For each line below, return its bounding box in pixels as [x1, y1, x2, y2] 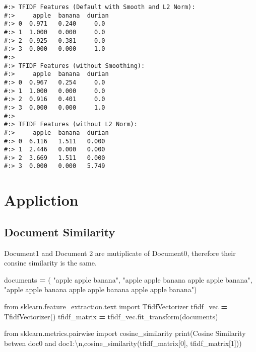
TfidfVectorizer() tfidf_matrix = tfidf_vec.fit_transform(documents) [4, 311, 218, 321]
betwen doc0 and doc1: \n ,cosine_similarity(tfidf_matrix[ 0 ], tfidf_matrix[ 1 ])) [4, 337, 242, 348]
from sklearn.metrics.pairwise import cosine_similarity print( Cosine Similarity [4, 328, 246, 338]
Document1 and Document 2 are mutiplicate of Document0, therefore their [4, 247, 236, 258]
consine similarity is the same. [4, 257, 97, 268]
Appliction [4, 190, 79, 210]
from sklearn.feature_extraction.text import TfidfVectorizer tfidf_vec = [4, 301, 228, 312]
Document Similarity [4, 224, 115, 239]
